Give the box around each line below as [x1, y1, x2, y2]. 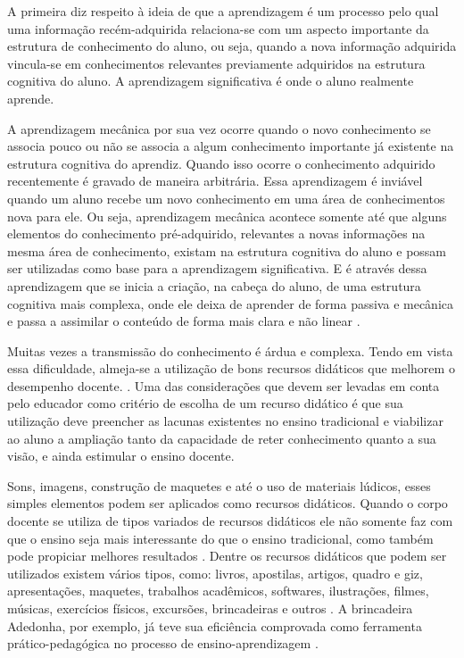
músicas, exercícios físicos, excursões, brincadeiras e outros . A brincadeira [7, 599, 413, 617]
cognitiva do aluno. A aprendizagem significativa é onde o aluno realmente [7, 71, 414, 90]
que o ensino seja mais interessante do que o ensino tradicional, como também [7, 529, 434, 547]
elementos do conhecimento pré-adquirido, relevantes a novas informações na [7, 224, 426, 243]
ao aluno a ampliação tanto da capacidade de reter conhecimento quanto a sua [7, 429, 436, 447]
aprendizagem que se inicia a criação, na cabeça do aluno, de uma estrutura [7, 276, 421, 295]
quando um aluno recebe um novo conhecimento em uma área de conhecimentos [7, 188, 445, 207]
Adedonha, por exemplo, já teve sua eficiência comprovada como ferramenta [7, 616, 422, 635]
